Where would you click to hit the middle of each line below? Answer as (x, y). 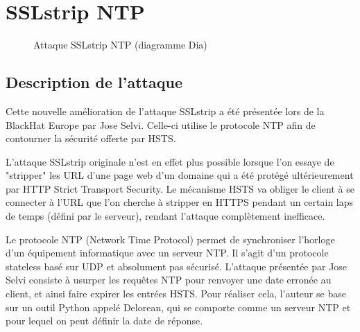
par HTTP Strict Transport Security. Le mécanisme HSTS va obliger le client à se (180, 188)
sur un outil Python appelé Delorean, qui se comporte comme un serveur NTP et (178, 307)
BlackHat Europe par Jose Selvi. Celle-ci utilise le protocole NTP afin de (161, 124)
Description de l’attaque (94, 82)
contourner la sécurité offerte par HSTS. (91, 138)
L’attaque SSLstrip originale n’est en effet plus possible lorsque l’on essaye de (170, 161)
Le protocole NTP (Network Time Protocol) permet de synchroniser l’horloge (170, 239)
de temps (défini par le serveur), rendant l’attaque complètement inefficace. (165, 216)
